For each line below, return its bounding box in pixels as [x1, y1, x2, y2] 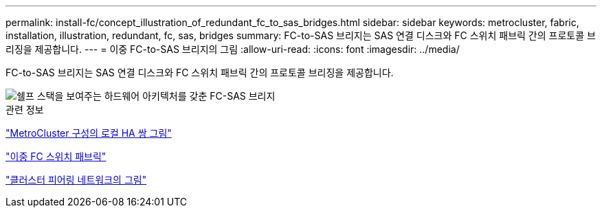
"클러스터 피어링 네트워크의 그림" [5, 174, 147, 186]
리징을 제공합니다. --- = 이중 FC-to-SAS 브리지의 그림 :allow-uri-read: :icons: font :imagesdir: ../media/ [5, 43, 460, 55]
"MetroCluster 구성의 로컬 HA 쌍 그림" [5, 127, 172, 139]
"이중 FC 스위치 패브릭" [5, 150, 107, 162]
